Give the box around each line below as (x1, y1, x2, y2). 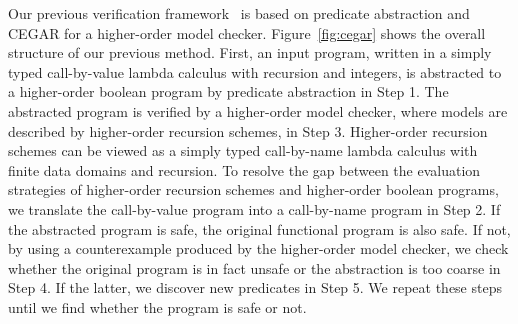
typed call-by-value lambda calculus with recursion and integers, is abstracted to (8, 61, 502, 82)
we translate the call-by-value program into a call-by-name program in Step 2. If (8, 198, 501, 219)
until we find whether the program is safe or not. (8, 296, 307, 317)
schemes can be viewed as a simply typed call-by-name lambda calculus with (8, 140, 478, 161)
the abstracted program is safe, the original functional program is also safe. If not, (8, 218, 511, 239)
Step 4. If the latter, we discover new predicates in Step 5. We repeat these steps (8, 277, 502, 298)
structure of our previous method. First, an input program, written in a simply (8, 42, 492, 63)
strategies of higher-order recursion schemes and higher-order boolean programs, (8, 179, 499, 200)
